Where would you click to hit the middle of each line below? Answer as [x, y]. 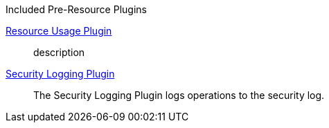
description [59, 52]
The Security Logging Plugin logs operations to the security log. [179, 95]
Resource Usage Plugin [59, 31]
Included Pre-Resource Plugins [76, 9]
